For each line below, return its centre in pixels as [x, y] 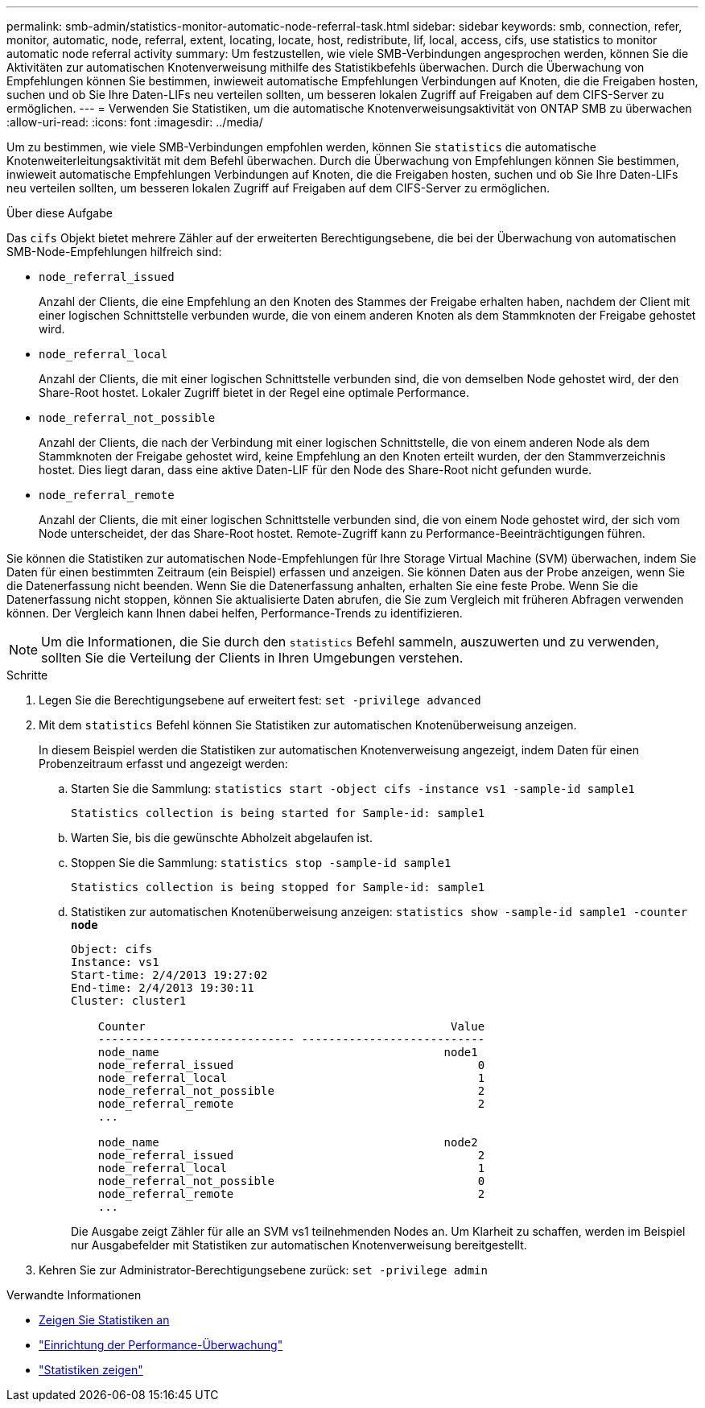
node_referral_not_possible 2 [291, 1091]
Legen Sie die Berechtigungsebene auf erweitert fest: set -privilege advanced [260, 700]
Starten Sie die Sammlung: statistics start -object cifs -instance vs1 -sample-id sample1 [353, 789]
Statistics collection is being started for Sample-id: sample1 [278, 813]
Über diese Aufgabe [60, 213]
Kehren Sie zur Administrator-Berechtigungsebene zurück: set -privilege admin [263, 1270]
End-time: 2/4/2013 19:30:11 [163, 988]
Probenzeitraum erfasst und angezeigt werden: [163, 764]
